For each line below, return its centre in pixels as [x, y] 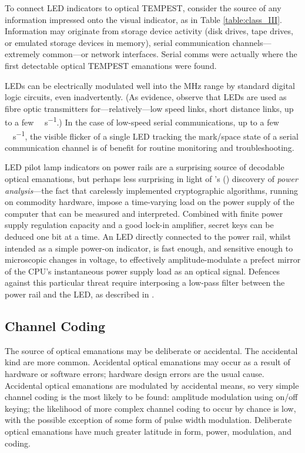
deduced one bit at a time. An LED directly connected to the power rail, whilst [148, 236]
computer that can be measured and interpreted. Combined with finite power [144, 213]
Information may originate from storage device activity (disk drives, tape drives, [149, 31]
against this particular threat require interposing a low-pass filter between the [145, 282]
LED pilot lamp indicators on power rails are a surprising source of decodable [145, 167]
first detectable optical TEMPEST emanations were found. [111, 65]
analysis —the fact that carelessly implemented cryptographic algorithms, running [152, 190]
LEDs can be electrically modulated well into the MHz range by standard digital [150, 85]
